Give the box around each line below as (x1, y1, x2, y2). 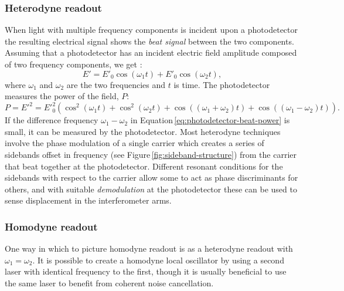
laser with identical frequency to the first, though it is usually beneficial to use (5, 265, 287, 278)
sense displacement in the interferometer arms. (5, 194, 172, 207)
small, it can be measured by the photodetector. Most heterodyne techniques (5, 125, 281, 137)
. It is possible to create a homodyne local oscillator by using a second (32, 253, 284, 266)
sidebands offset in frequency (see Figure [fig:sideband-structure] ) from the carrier (5, 148, 297, 161)
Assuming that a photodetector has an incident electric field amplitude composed (5, 46, 297, 59)
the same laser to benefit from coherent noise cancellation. (5, 277, 214, 289)
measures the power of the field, (5, 90, 119, 102)
